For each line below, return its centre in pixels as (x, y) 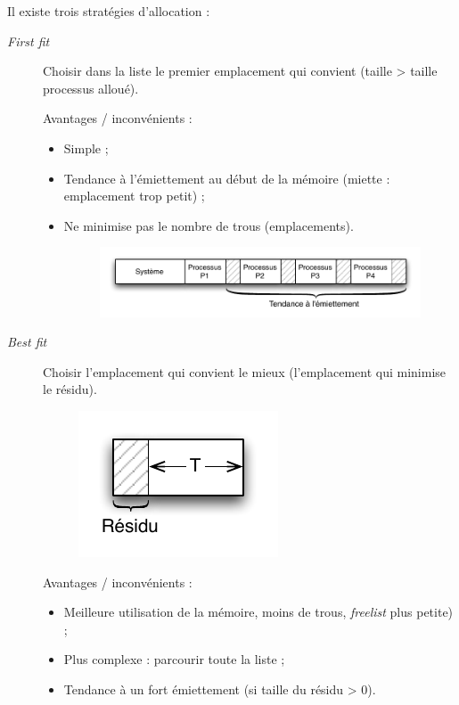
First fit (29, 41)
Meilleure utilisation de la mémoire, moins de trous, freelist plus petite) (258, 612)
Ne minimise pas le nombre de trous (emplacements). (209, 225)
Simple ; (86, 148)
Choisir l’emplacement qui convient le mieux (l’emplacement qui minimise (245, 371)
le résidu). (70, 389)
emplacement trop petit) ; (134, 196)
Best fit (27, 342)
